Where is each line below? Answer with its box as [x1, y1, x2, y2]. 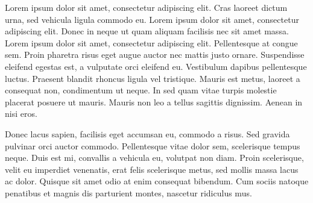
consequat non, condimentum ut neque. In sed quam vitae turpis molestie [5, 84, 277, 96]
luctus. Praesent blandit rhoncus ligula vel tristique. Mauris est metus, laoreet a [5, 72, 300, 84]
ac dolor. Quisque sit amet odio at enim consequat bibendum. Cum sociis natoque [5, 175, 309, 187]
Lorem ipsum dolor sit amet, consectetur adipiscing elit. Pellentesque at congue [5, 36, 298, 49]
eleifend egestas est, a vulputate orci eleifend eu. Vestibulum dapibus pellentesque [5, 60, 307, 72]
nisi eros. [5, 107, 37, 120]
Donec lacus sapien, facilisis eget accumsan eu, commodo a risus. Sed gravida [5, 127, 290, 140]
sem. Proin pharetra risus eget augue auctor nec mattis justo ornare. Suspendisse [5, 48, 305, 61]
